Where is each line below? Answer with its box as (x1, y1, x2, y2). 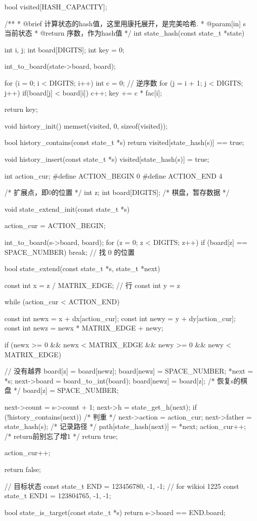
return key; (4, 104, 38, 114)
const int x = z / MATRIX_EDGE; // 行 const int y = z (4, 280, 180, 290)
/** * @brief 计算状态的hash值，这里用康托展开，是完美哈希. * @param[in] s (4, 18, 246, 28)
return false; (4, 464, 41, 474)
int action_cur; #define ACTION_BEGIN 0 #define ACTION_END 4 (4, 170, 222, 181)
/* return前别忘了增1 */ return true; (4, 430, 118, 441)
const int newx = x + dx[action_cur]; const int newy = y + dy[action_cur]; (4, 313, 236, 323)
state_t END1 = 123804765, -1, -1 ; (4, 490, 111, 501)
